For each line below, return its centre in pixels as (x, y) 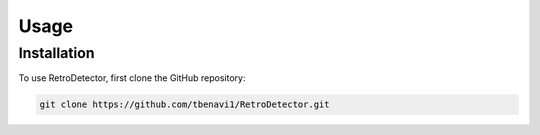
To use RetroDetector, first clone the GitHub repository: (132, 78)
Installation (56, 53)
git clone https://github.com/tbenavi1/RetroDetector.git (184, 104)
